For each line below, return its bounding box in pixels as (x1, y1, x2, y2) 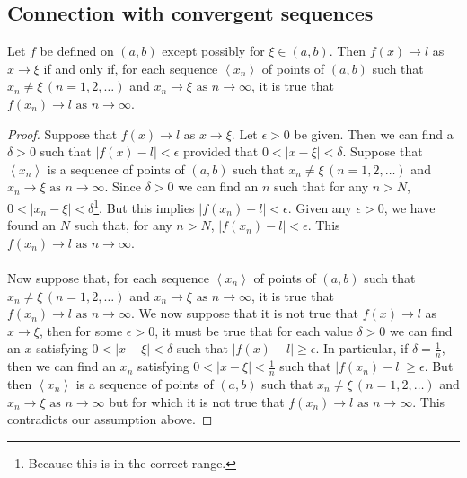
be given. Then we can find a (294, 124, 454, 143)
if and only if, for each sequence (43, 58, 218, 77)
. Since (104, 177, 141, 196)
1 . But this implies (93, 195, 195, 217)
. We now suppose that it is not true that (130, 304, 358, 323)
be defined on (40, 41, 114, 60)
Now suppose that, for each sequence (7, 268, 210, 287)
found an (7, 216, 57, 235)
